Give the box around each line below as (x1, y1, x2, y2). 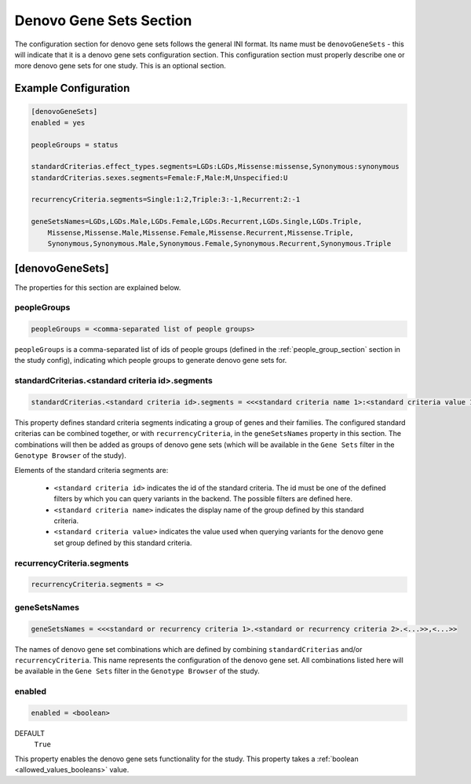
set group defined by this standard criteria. (53, 538, 192, 548)
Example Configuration (14, 82, 130, 95)
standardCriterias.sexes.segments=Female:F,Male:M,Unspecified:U (31, 173, 288, 182)
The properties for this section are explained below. (14, 283, 181, 292)
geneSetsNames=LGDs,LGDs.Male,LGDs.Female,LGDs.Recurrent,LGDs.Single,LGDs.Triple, (31, 217, 363, 226)
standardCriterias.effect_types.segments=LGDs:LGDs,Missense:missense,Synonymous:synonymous (31, 162, 400, 171)
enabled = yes (31, 118, 86, 127)
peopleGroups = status (31, 140, 119, 149)
